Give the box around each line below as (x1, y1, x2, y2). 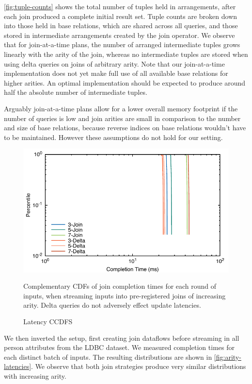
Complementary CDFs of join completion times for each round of (23, 281, 217, 291)
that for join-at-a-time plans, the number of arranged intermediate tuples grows (4, 39, 240, 50)
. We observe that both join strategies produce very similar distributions (31, 361, 246, 371)
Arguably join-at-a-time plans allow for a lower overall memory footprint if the (4, 103, 238, 113)
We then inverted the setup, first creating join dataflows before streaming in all (4, 332, 239, 343)
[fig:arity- (214, 351, 241, 362)
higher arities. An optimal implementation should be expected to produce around (4, 77, 246, 87)
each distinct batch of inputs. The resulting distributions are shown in (4, 351, 212, 362)
